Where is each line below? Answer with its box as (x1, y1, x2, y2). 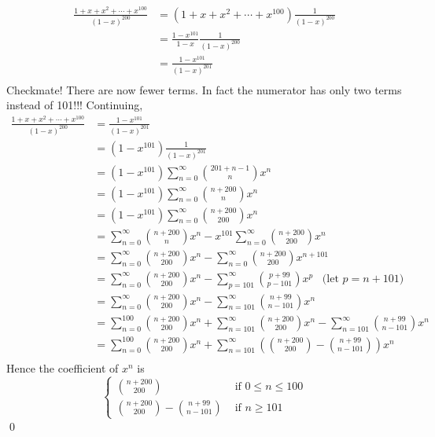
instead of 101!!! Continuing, (6, 97, 143, 113)
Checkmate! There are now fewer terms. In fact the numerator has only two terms (6, 81, 402, 97)
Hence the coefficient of (6, 359, 119, 376)
